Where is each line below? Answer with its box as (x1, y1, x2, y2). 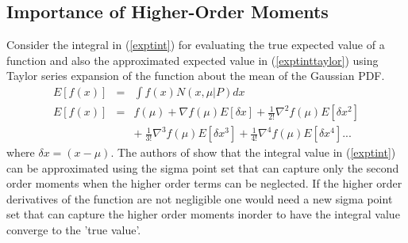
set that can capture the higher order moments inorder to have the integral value (6, 206, 400, 222)
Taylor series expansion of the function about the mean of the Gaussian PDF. (6, 67, 385, 84)
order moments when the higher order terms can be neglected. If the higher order (6, 175, 402, 192)
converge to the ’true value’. (6, 222, 141, 238)
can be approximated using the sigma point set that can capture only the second (6, 159, 399, 176)
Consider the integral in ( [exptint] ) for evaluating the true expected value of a (6, 36, 385, 53)
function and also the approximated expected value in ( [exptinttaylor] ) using (6, 51, 379, 68)
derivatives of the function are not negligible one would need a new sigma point (6, 190, 393, 207)
